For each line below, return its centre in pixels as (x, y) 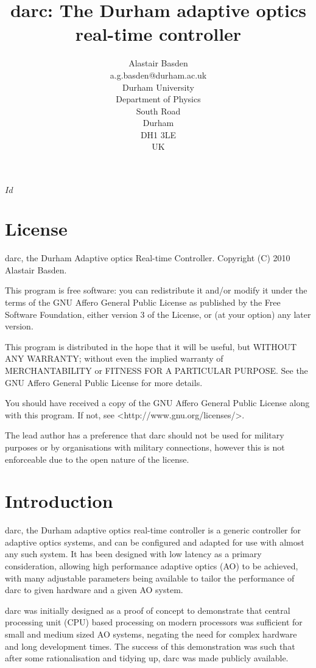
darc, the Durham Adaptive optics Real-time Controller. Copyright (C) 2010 (148, 258)
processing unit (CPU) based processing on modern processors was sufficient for (154, 622)
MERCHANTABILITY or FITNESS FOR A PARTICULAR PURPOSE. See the (156, 370)
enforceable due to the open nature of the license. (97, 459)
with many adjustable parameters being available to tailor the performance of (150, 578)
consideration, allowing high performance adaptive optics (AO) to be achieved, (152, 566)
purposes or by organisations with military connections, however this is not (145, 447)
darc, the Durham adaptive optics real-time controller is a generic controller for (153, 530)
